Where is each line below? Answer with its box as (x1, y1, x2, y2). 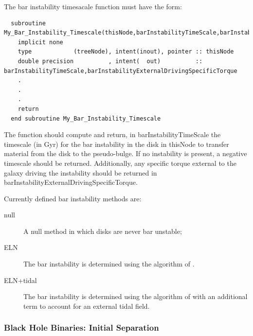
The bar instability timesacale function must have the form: (4, 1, 182, 11)
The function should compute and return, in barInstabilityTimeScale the (4, 129, 221, 140)
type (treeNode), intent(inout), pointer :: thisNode (18, 48, 234, 55)
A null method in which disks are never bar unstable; (23, 226, 182, 236)
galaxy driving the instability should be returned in (4, 167, 157, 177)
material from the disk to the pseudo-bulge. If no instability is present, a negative (4, 148, 247, 159)
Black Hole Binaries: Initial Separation (4, 321, 159, 334)
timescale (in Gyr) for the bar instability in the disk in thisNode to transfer (4, 139, 229, 149)
